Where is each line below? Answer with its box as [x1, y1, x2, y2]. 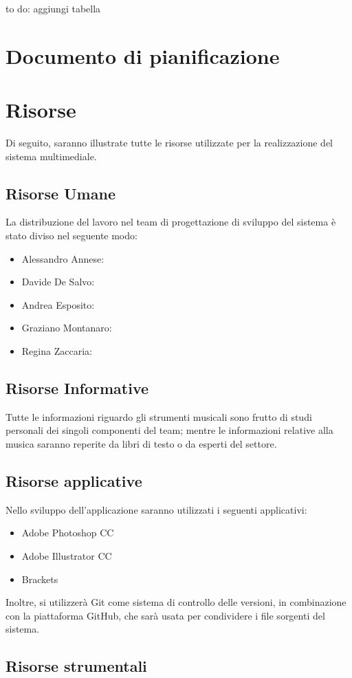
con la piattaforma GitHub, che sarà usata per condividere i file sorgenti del [5, 608, 325, 622]
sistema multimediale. [5, 149, 97, 163]
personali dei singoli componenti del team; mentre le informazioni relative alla [5, 423, 333, 437]
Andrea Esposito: [21, 297, 95, 311]
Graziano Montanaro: [21, 320, 112, 335]
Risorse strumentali [5, 655, 147, 677]
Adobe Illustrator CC [21, 549, 112, 563]
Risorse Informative [5, 378, 149, 399]
